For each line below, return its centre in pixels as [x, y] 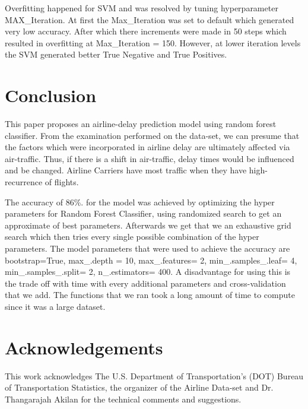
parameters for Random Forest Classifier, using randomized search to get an [143, 213]
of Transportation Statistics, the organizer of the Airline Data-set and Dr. [139, 387]
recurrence [24, 182]
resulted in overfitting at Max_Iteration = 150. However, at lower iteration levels [153, 42]
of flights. [62, 182]
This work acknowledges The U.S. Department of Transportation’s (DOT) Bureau [154, 375]
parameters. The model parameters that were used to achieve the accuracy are [147, 248]
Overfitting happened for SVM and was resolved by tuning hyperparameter [142, 8]
